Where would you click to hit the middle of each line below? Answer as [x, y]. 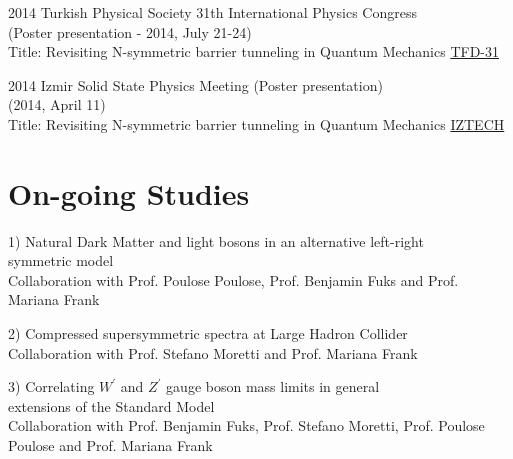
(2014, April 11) [57, 104]
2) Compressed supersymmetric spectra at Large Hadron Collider [208, 333]
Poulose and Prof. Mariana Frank [110, 445]
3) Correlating [51, 386]
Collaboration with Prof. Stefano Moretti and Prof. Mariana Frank [213, 352]
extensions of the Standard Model [111, 405]
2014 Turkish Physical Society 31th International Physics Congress [212, 12]
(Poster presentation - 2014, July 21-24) [130, 31]
